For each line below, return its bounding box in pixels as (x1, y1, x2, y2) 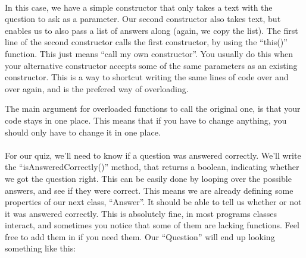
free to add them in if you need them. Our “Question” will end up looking (5, 230, 275, 243)
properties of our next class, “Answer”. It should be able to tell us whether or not (5, 196, 302, 208)
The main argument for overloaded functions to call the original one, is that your (5, 102, 301, 115)
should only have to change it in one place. (5, 125, 161, 138)
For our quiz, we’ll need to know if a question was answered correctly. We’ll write (5, 149, 301, 161)
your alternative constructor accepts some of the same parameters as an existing (5, 59, 298, 71)
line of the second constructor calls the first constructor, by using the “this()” (5, 36, 288, 48)
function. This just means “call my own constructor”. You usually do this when (5, 47, 293, 59)
